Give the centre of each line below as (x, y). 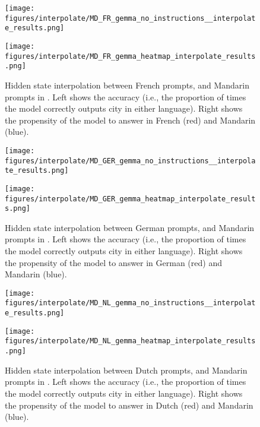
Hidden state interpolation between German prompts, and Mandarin (130, 227)
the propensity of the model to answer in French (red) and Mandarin (130, 120)
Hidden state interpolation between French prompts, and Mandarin (127, 85)
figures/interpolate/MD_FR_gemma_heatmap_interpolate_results (130, 56)
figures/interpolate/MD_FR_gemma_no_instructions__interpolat (130, 18)
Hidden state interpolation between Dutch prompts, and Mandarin (126, 370)
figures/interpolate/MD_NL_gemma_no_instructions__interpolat (130, 303)
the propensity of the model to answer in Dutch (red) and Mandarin (129, 405)
